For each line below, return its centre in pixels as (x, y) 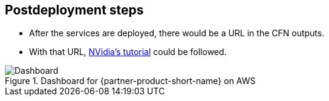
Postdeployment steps (74, 10)
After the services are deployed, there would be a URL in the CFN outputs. (177, 33)
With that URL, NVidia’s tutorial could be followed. (128, 52)
